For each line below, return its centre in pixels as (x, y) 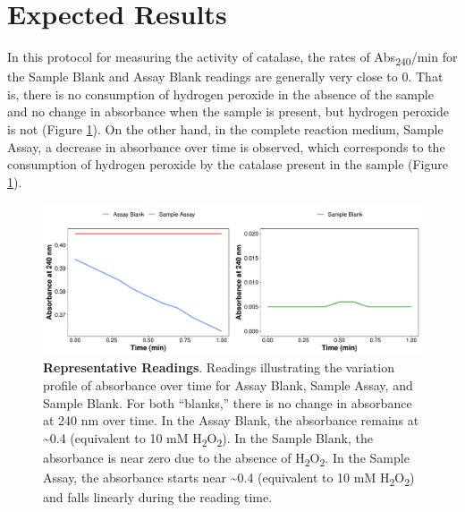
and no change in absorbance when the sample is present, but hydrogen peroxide (228, 111)
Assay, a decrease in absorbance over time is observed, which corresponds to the (226, 146)
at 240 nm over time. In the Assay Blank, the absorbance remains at (231, 420)
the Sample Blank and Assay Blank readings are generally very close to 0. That (225, 77)
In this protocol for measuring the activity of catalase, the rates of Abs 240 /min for (232, 58)
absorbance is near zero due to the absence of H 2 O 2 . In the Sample (226, 458)
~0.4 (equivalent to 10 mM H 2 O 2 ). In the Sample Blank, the (208, 439)
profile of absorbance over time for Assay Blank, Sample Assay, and (228, 384)
